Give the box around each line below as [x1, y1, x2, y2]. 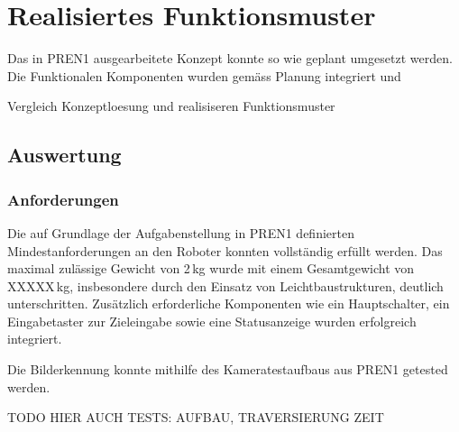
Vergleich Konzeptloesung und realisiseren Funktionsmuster [7, 97, 335, 115]
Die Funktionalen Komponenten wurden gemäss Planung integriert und [7, 66, 401, 85]
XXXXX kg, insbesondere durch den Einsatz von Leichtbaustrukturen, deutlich [7, 276, 444, 295]
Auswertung [7, 141, 122, 169]
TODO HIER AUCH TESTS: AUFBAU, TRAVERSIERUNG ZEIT [7, 408, 384, 427]
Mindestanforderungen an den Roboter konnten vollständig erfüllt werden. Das [7, 241, 443, 260]
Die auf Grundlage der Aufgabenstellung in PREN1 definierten [7, 223, 354, 242]
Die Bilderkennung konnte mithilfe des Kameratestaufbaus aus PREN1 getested [7, 360, 448, 379]
